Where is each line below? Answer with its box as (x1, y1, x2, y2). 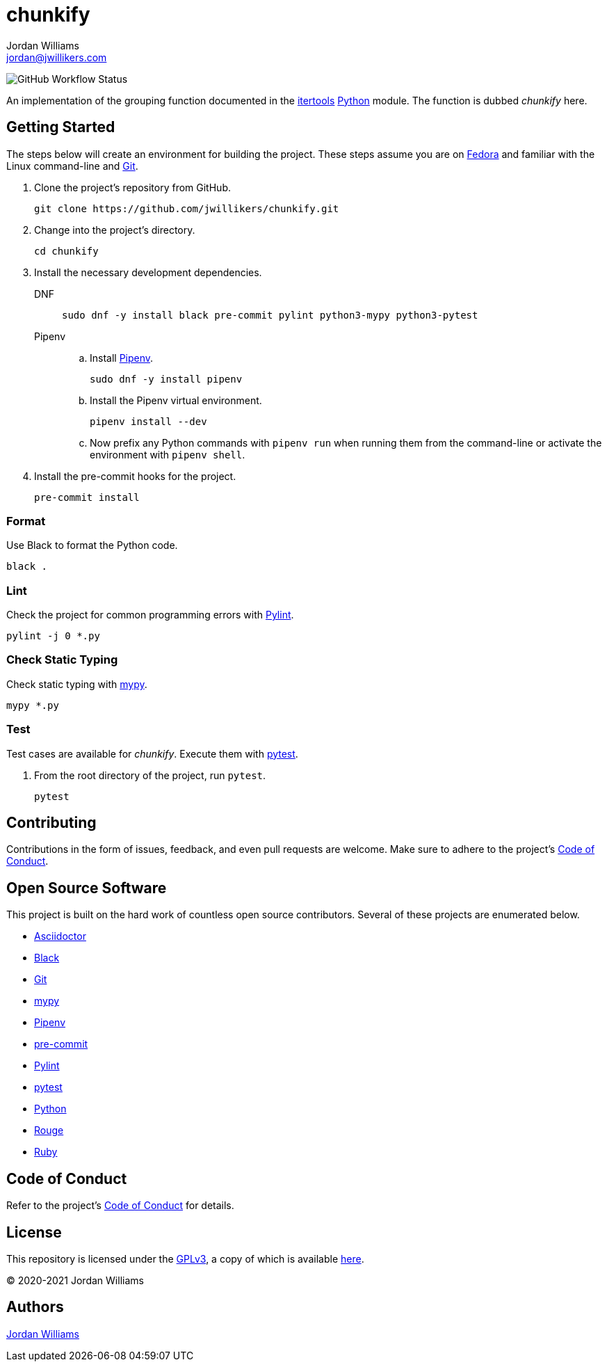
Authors (6, 1298, 64, 1316)
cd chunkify (34, 245, 99, 257)
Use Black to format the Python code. (6, 539, 178, 552)
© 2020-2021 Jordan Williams (6, 1274, 144, 1286)
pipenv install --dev (90, 415, 207, 427)
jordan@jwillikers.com (6, 51, 107, 63)
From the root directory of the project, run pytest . (34, 769, 266, 781)
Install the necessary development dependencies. (34, 266, 262, 278)
